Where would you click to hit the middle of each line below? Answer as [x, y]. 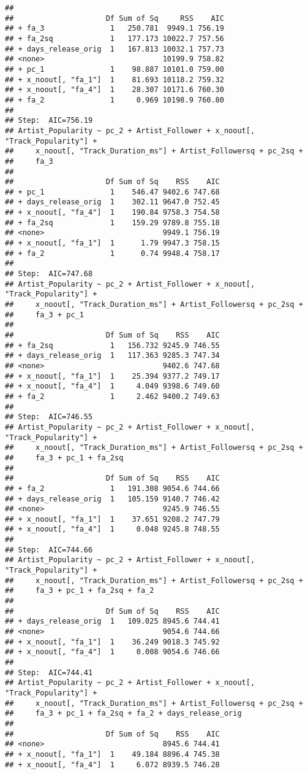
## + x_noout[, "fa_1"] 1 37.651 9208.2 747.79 [112, 519]
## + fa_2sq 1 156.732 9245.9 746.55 [112, 345]
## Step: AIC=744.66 [49, 550]
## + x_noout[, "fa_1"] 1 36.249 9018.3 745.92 [112, 642]
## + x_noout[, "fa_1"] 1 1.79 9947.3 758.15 [112, 243]
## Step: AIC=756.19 [49, 121]
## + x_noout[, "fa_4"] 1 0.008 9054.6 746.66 [112, 652]
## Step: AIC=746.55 [49, 417]
